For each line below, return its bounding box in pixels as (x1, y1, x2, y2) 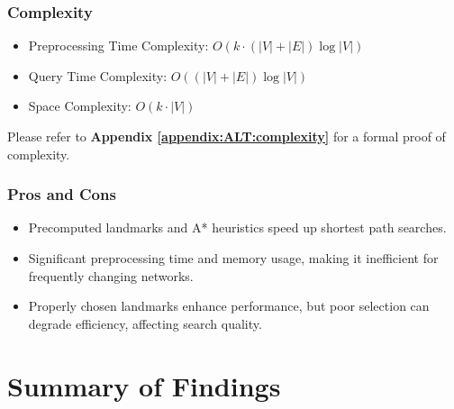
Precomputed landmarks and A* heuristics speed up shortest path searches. (28, 218, 447, 237)
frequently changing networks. (28, 266, 194, 285)
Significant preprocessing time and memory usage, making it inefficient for (28, 249, 439, 267)
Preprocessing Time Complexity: (28, 36, 209, 55)
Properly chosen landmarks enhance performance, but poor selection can (28, 296, 430, 315)
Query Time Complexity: (28, 66, 168, 85)
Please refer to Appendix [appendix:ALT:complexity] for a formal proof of (7, 127, 446, 145)
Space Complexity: (28, 96, 132, 115)
